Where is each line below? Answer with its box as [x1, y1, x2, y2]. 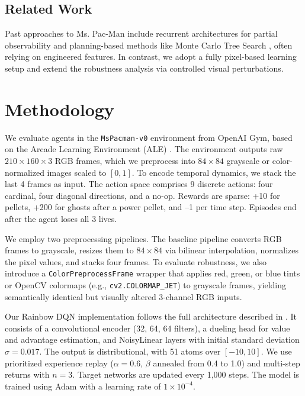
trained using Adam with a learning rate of [5, 379, 161, 392]
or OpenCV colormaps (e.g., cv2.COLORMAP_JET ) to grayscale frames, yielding [5, 278, 287, 291]
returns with [5, 368, 50, 381]
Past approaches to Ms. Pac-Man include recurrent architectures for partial [5, 27, 278, 40]
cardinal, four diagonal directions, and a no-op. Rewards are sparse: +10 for [5, 189, 280, 201]
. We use [261, 345, 292, 357]
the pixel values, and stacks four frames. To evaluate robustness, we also [5, 255, 267, 268]
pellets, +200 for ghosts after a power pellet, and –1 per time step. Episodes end [5, 201, 297, 213]
